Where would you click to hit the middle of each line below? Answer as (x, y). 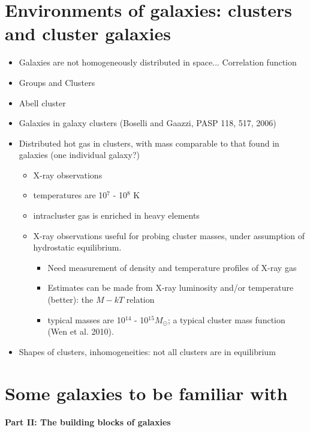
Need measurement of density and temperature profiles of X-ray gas (172, 267)
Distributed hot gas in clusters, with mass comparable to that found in (149, 143)
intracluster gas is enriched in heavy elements (116, 215)
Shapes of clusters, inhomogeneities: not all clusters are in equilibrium (147, 351)
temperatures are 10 (70, 195)
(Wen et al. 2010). (81, 331)
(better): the (70, 300)
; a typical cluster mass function (226, 319)
